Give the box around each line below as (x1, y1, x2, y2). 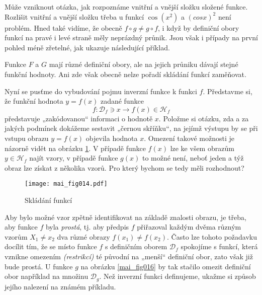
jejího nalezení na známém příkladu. (5, 281, 116, 291)
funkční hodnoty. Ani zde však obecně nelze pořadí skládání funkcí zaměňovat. (5, 68, 246, 79)
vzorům (5, 231, 28, 242)
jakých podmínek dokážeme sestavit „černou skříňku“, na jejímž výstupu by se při (5, 123, 258, 133)
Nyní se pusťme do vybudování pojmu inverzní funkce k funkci (5, 86, 197, 96)
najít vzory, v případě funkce (29, 153, 118, 163)
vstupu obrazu (5, 132, 49, 143)
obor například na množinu (5, 271, 89, 281)
